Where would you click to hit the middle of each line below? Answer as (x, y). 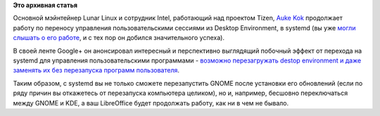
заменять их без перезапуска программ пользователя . (96, 70)
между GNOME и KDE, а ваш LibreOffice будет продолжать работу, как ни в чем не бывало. (151, 103)
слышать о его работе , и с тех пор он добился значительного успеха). (119, 38)
